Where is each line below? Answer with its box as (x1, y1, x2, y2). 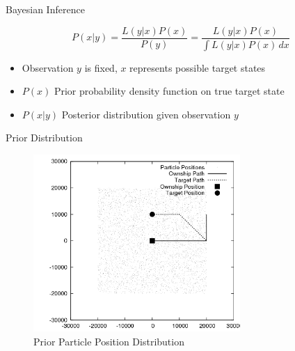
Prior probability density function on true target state (54, 84, 285, 98)
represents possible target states (129, 60, 266, 75)
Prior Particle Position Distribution (33, 334, 184, 348)
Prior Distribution (6, 130, 83, 145)
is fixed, (84, 60, 118, 75)
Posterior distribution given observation (61, 107, 231, 121)
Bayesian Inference (6, 2, 85, 16)
